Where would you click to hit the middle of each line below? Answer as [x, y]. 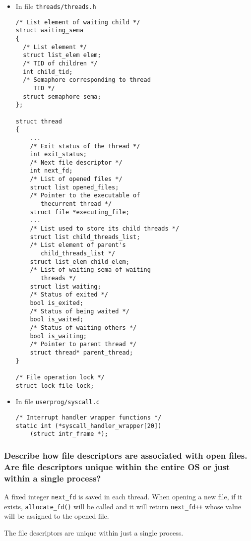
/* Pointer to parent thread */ [83, 344]
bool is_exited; [57, 303]
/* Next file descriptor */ [76, 162]
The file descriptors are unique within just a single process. [94, 532]
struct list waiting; [65, 286]
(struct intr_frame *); [69, 434]
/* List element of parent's [78, 245]
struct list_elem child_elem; [80, 262]
